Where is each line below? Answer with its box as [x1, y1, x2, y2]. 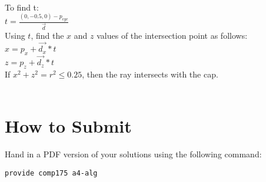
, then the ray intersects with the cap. [82, 68, 218, 80]
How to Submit [5, 114, 132, 138]
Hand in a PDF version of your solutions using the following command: [5, 148, 262, 160]
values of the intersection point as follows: [97, 29, 248, 42]
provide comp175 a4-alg [5, 168, 98, 177]
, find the [31, 29, 64, 42]
